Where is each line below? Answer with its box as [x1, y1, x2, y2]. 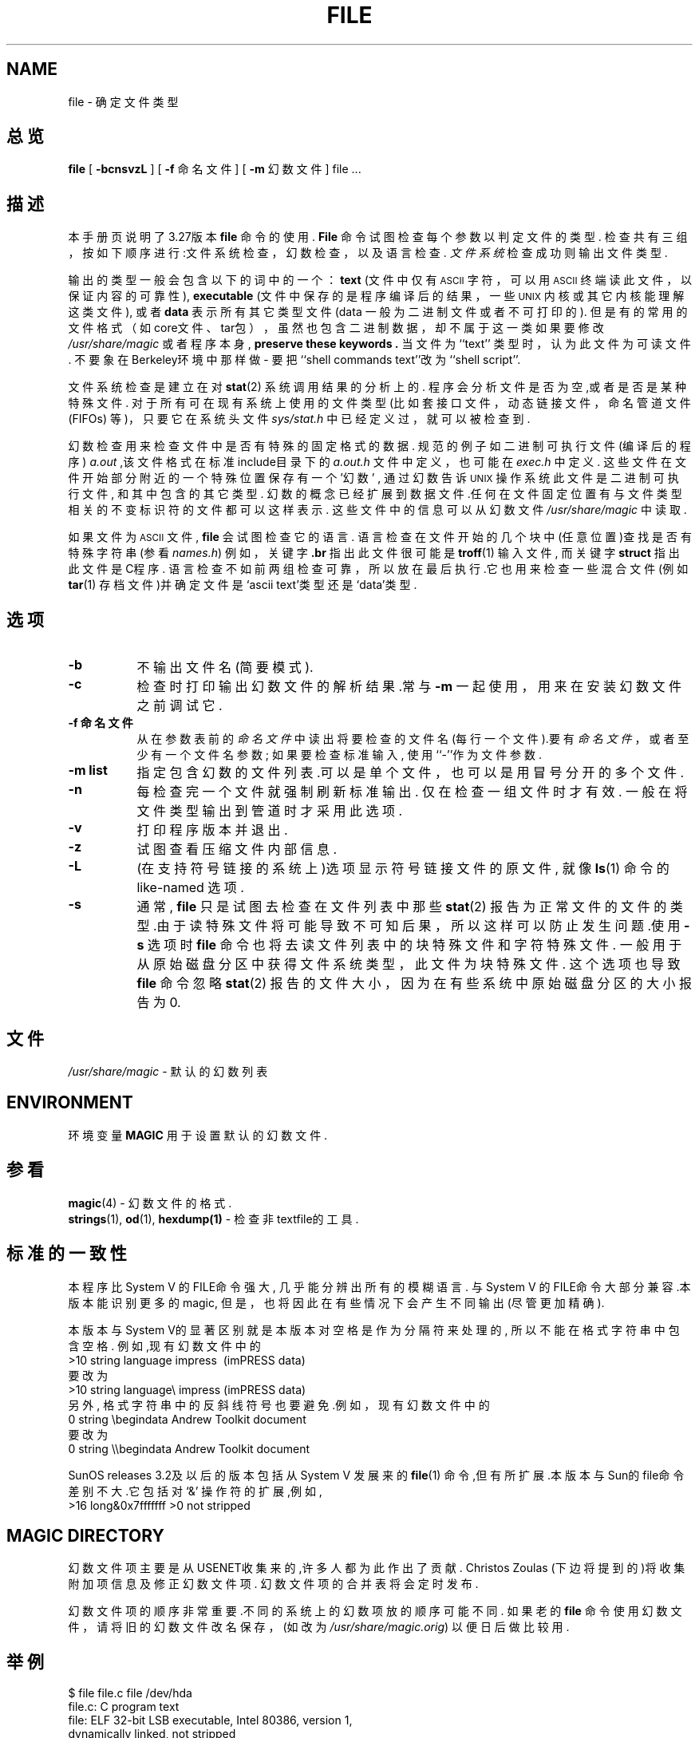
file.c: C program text [68, 1700, 180, 1714]
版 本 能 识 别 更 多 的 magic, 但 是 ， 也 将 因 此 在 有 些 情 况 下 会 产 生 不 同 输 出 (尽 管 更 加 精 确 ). [68, 1295, 605, 1309]
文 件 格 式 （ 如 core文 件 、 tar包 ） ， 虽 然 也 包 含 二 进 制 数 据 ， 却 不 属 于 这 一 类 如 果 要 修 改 [68, 321, 604, 335]
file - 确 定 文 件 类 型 [68, 94, 179, 109]
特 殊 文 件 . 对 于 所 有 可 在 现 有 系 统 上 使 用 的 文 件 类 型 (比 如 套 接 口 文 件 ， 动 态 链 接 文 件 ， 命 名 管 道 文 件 [68, 396, 691, 410]
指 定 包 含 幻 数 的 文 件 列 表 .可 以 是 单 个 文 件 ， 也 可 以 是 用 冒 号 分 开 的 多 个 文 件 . [136, 764, 685, 781]
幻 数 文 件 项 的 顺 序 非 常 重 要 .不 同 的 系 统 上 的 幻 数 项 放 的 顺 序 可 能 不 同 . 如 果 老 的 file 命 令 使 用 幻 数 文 [68, 1604, 682, 1618]
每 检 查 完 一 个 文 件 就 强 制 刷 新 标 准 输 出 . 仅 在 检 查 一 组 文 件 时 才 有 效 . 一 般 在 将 [136, 784, 688, 800]
